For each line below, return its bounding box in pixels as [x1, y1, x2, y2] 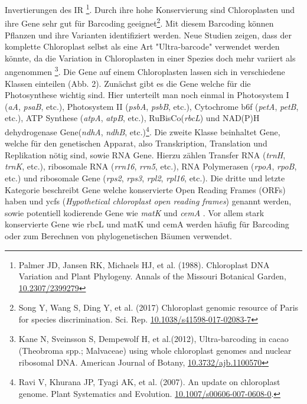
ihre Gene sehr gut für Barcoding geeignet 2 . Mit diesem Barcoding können [5, 15, 274, 29]
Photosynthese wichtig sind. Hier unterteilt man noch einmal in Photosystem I [5, 89, 289, 101]
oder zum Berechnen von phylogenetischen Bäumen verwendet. [5, 229, 232, 242]
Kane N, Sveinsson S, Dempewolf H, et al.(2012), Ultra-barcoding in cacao [18, 333, 289, 345]
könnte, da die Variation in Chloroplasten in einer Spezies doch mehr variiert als [5, 51, 296, 64]
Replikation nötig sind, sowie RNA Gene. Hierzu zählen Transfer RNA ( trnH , [5, 148, 286, 161]
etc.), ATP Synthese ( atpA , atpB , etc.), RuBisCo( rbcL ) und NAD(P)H [5, 112, 260, 124]
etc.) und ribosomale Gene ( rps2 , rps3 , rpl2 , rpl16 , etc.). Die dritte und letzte [5, 171, 285, 184]
